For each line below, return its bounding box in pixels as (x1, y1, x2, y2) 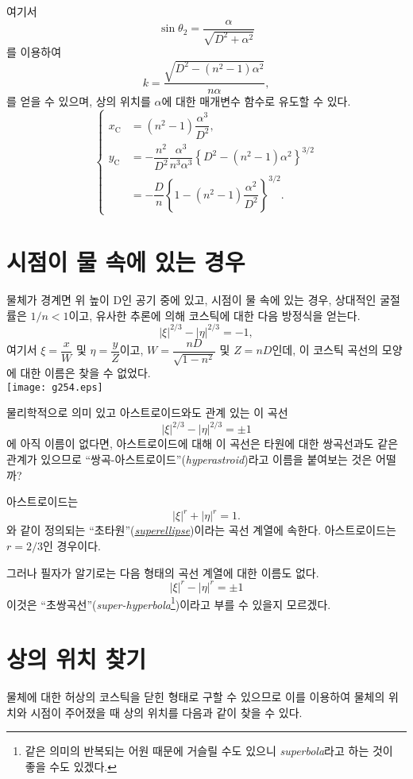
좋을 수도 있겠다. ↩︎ (25, 758, 117, 774)
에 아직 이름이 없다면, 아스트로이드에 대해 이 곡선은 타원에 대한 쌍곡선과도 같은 (6, 435, 399, 452)
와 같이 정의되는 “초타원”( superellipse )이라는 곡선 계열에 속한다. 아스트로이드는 (6, 522, 396, 538)
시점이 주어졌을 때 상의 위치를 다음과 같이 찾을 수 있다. (30, 704, 303, 720)
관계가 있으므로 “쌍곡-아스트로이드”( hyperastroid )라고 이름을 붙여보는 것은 (6, 451, 372, 468)
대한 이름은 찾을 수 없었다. (20, 364, 151, 381)
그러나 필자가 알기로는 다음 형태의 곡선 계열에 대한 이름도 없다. (6, 564, 319, 580)
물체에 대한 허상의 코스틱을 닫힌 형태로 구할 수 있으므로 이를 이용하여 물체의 (6, 688, 385, 704)
